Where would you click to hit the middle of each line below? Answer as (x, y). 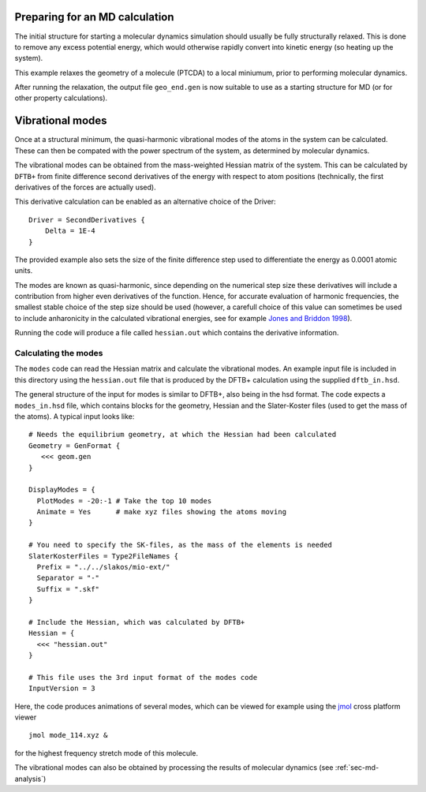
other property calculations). (61, 98)
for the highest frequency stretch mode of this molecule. (106, 753)
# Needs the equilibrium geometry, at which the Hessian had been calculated (183, 435)
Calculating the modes (59, 353)
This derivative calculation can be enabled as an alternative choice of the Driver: (145, 202)
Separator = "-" (68, 578)
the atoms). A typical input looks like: (75, 416)
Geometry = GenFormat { (75, 445)
